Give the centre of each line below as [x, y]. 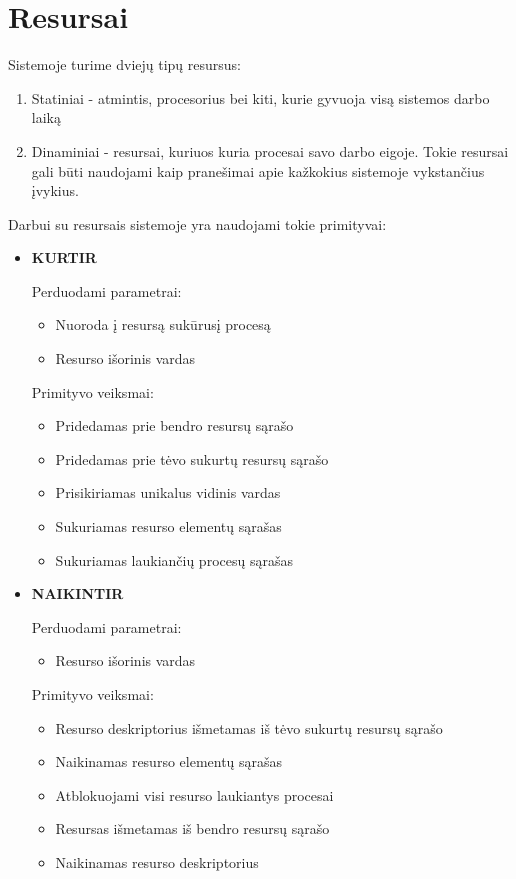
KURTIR [64, 257]
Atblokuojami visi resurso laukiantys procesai [194, 794]
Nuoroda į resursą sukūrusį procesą [163, 324]
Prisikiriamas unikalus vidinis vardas [168, 492]
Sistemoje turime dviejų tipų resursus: [125, 64]
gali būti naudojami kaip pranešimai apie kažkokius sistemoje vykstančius [258, 170]
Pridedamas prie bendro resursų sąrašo [174, 425]
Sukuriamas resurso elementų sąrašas [168, 526]
